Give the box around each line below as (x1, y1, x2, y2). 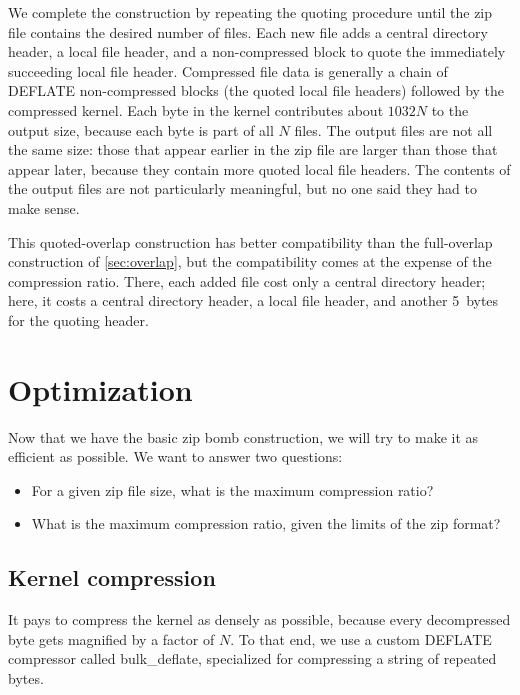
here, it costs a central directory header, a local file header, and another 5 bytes (8, 290, 499, 311)
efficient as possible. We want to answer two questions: (8, 446, 343, 467)
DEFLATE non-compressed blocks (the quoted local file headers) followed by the (8, 80, 505, 101)
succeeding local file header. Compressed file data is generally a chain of (8, 60, 448, 81)
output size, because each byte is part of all (8, 119, 274, 140)
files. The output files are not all (294, 119, 493, 140)
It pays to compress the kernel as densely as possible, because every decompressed (8, 609, 511, 630)
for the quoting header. (8, 309, 149, 330)
